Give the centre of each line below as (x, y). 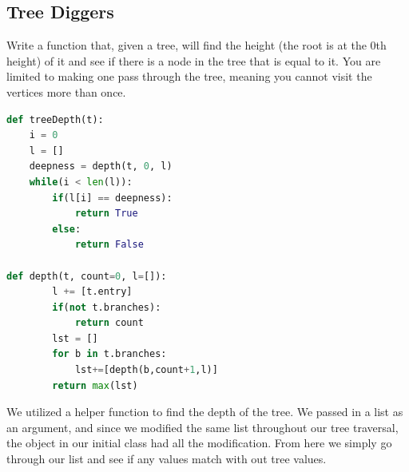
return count (109, 323)
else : (67, 229)
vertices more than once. (66, 91)
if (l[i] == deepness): (112, 198)
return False (109, 245)
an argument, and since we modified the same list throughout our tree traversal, (203, 427)
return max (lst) (95, 385)
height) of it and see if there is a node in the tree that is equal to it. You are (194, 60)
